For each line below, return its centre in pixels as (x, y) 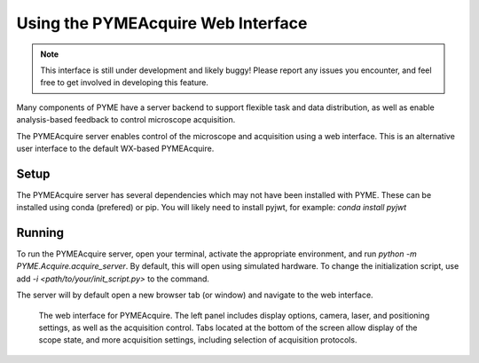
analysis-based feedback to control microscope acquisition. (126, 120)
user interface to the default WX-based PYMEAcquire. (115, 148)
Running (40, 233)
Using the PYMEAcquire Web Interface (162, 23)
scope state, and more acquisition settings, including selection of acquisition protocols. (198, 340)
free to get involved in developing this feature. (124, 83)
